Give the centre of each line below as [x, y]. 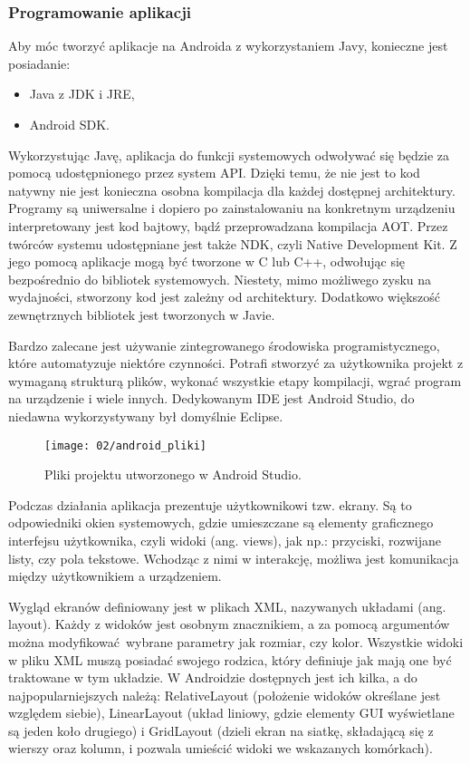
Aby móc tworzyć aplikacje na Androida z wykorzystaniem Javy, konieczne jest [228, 46]
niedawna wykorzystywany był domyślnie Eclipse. [146, 416]
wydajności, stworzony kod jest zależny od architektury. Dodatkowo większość [225, 297]
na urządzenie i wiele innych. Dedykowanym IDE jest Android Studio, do [211, 398]
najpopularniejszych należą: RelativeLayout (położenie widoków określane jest [225, 695]
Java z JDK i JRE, [82, 94]
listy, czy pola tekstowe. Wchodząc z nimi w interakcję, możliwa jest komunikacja [234, 558]
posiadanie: [39, 63]
